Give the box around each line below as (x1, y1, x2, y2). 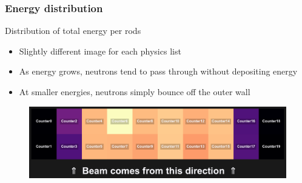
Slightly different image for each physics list (19, 44, 181, 57)
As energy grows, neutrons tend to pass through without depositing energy (19, 65, 298, 78)
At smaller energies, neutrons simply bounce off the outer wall (19, 85, 250, 98)
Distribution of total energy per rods (5, 24, 141, 37)
